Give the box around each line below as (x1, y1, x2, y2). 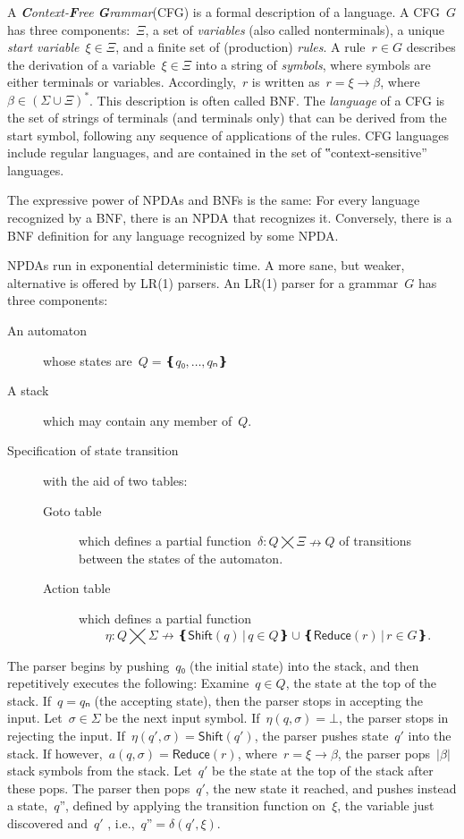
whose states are (43, 351, 132, 369)
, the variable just (337, 796, 434, 815)
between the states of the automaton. (79, 548, 283, 567)
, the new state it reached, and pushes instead (205, 778, 457, 797)
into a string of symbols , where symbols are (195, 55, 431, 73)
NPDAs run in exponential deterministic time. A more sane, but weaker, (7, 256, 405, 275)
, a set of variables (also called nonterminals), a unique (145, 20, 445, 38)
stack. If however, (7, 743, 103, 762)
